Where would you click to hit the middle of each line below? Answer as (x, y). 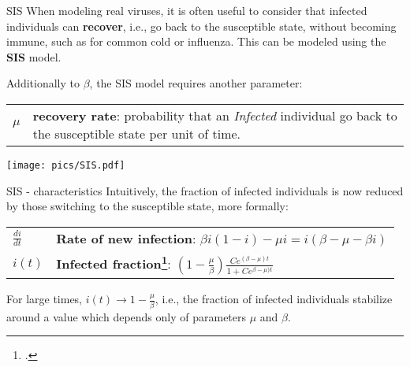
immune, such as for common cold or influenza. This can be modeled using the (196, 41)
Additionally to (43, 83)
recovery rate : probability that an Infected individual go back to (215, 115)
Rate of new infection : (126, 238)
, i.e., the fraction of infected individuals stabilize (274, 299)
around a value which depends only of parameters (127, 316)
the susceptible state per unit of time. (137, 133)
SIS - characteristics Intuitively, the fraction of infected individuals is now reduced (205, 190)
